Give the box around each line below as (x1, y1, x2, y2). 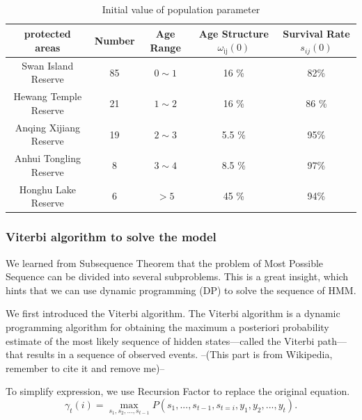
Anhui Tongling (14, 151, 81, 165)
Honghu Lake (19, 181, 76, 196)
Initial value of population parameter (102, 2, 260, 16)
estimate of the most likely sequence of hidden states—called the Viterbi (6, 333, 315, 348)
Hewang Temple (13, 89, 82, 104)
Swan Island (22, 58, 74, 72)
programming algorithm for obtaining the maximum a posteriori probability (6, 319, 329, 334)
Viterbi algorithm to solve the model (6, 228, 217, 245)
